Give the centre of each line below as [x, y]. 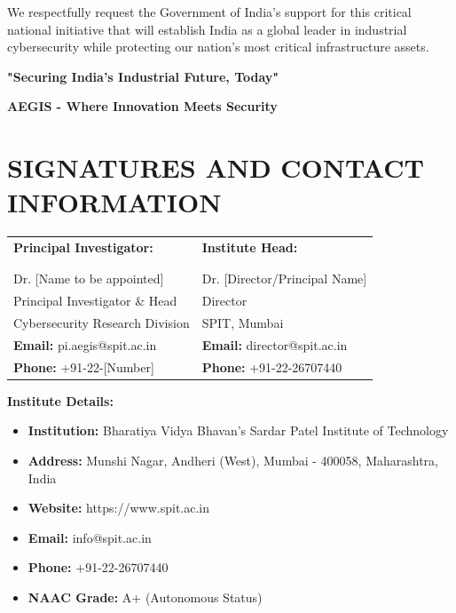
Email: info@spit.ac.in [90, 537]
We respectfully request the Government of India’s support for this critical [209, 12]
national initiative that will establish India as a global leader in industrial [207, 29]
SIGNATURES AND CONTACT [216, 167]
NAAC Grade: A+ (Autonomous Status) [145, 597]
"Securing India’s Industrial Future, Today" [143, 76]
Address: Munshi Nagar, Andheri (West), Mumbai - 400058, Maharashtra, [233, 461]
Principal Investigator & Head [95, 301]
